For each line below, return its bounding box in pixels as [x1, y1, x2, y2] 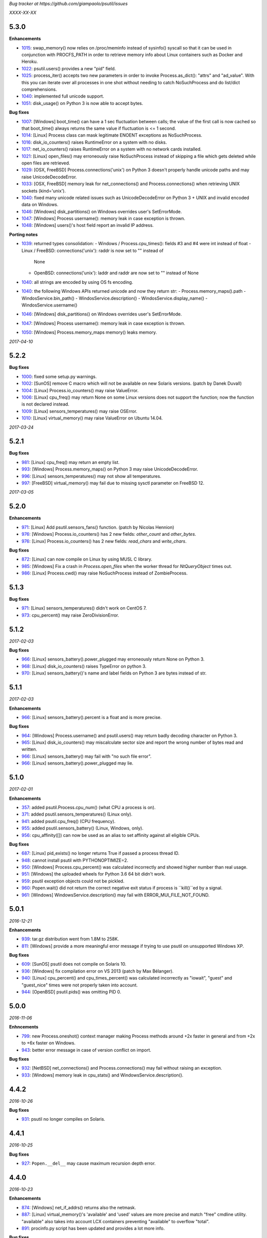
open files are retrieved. [21, 160, 70, 166]
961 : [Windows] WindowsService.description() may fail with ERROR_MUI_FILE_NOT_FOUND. [21, 892, 210, 898]
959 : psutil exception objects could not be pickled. [21, 878, 125, 884]
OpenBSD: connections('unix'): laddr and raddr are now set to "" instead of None [34, 270, 199, 276]
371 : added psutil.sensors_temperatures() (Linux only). [21, 811, 133, 817]
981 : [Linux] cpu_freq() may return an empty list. [21, 459, 120, 465]
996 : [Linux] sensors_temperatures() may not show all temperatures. [21, 473, 162, 479]
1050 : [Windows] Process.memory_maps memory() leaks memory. [21, 329, 157, 335]
